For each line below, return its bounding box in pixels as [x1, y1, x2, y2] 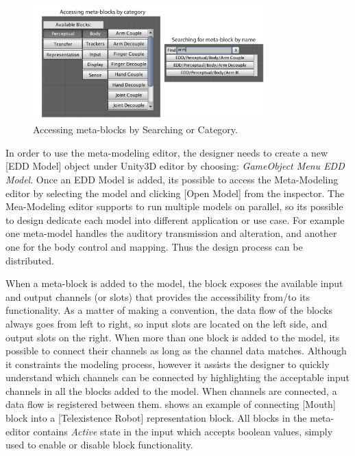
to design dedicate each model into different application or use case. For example [5, 212, 345, 227]
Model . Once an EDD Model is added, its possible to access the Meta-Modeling [5, 172, 339, 186]
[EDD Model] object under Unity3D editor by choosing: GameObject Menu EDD [5, 159, 345, 173]
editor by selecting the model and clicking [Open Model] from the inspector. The [5, 185, 345, 200]
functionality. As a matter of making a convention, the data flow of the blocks [5, 303, 332, 317]
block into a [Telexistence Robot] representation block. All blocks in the [5, 411, 307, 425]
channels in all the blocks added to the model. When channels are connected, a [5, 383, 337, 398]
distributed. [5, 253, 54, 267]
